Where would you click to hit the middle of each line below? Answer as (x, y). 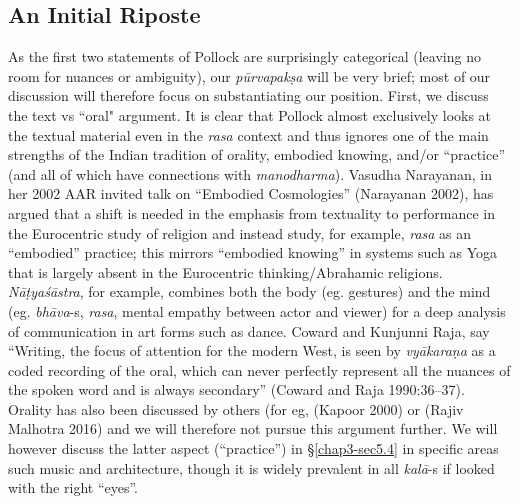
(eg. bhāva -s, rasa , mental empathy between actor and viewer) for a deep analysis (257, 310)
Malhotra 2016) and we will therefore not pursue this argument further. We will (253, 428)
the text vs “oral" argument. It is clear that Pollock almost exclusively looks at (250, 114)
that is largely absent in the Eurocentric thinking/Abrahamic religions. (225, 271)
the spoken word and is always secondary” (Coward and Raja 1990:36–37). (236, 389)
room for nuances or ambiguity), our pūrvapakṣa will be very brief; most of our (249, 75)
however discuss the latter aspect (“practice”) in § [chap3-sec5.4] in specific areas (253, 448)
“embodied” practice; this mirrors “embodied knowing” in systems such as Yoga (253, 252)
